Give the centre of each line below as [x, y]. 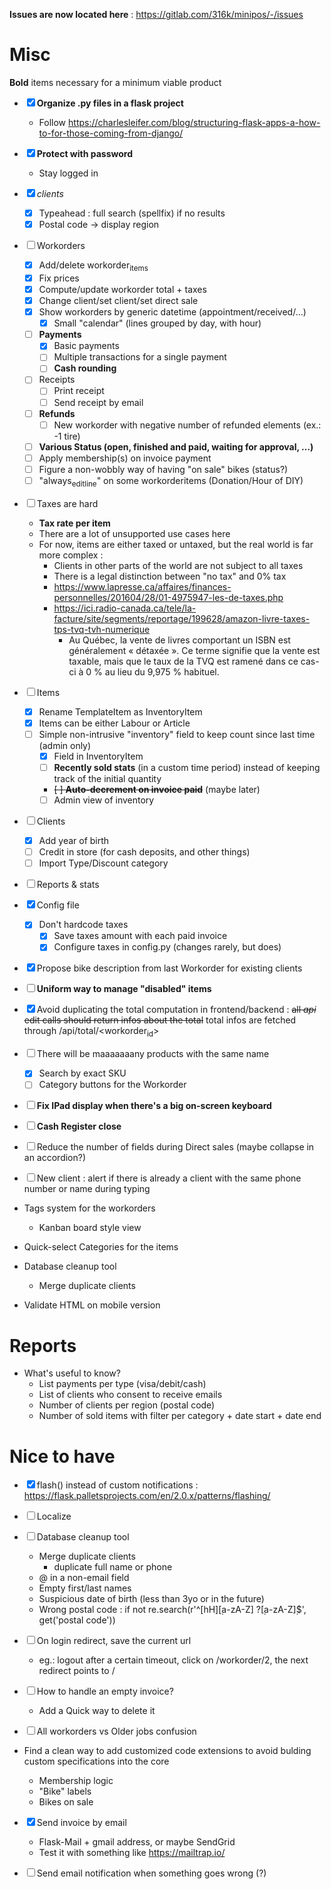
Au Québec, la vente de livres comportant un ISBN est [179, 640]
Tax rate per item [74, 523]
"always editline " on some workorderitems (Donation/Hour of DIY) [171, 481]
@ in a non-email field [84, 1578]
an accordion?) [55, 1158]
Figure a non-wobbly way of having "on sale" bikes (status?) [163, 469]
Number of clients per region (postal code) [127, 1405]
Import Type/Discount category [103, 863]
